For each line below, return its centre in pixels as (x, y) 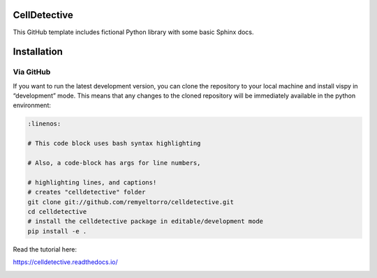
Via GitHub (32, 72)
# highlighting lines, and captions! (92, 182)
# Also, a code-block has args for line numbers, (114, 163)
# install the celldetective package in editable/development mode (146, 222)
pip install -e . (57, 231)
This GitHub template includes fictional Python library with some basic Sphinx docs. (133, 32)
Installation (38, 52)
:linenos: (44, 124)
